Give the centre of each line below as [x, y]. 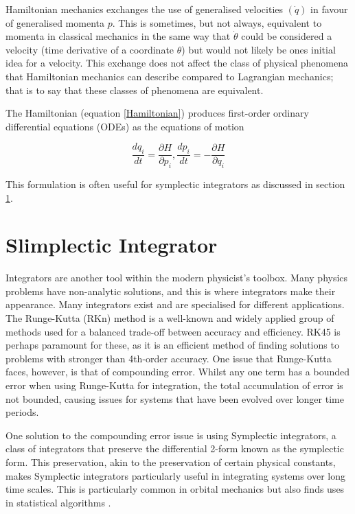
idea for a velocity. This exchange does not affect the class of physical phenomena [177, 63]
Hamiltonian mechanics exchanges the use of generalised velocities [145, 9]
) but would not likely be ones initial [259, 49]
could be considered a [287, 36]
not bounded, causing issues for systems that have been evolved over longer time [175, 398]
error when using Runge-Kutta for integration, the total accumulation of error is [174, 385]
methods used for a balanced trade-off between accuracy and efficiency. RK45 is [173, 331]
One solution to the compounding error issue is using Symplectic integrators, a [171, 435]
